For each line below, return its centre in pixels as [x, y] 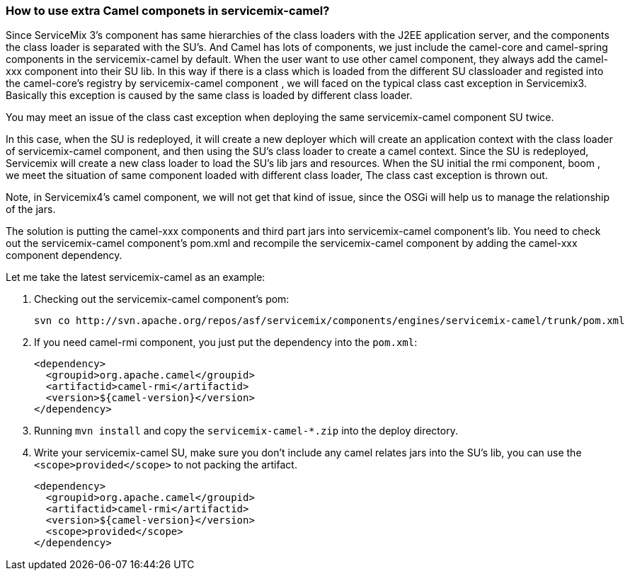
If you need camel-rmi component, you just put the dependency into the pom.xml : [226, 342]
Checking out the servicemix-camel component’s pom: [162, 299]
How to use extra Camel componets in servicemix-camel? [168, 11]
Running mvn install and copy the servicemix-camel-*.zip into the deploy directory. [246, 431]
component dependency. [64, 255]
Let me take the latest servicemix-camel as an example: [136, 277]
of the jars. [31, 209]
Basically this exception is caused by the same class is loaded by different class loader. [209, 96]
